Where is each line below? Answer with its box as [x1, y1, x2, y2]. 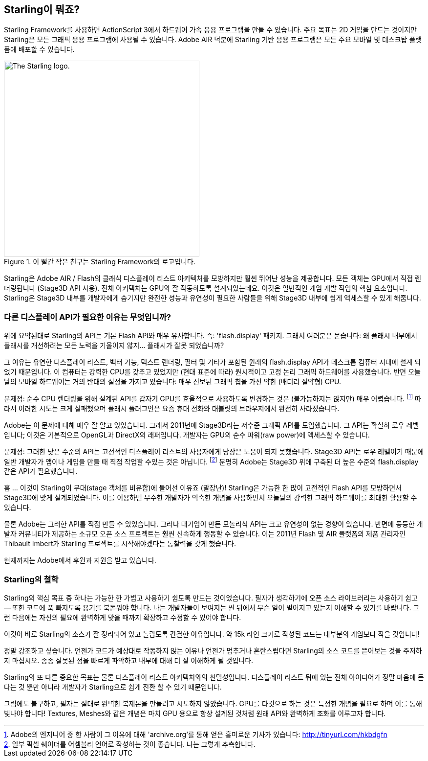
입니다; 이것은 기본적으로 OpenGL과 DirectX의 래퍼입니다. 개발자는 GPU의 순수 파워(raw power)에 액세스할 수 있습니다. [4, 430, 370, 439]
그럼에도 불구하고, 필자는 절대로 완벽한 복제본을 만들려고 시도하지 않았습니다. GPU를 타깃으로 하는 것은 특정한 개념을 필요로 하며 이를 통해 [4, 699, 422, 708]
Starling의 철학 [4, 574, 59, 584]
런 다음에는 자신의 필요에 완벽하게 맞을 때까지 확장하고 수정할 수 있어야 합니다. [4, 613, 241, 622]
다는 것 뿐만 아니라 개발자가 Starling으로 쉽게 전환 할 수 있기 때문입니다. [4, 683, 222, 692]
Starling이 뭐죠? [4, 3, 80, 16]
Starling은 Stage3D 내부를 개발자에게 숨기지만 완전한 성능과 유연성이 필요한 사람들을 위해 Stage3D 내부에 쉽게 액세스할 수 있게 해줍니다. [4, 294, 421, 302]
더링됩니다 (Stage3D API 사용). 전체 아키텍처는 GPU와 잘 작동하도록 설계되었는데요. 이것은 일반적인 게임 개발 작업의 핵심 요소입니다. [4, 284, 407, 293]
